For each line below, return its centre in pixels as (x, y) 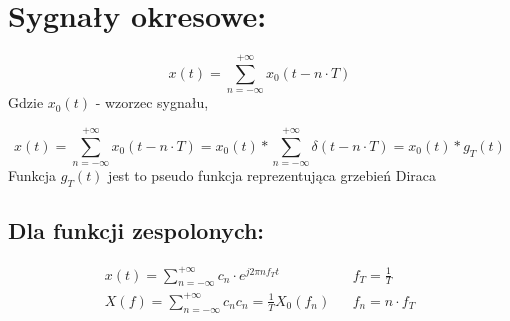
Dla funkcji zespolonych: (136, 230)
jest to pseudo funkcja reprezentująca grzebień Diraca (272, 175)
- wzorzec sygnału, (152, 102)
